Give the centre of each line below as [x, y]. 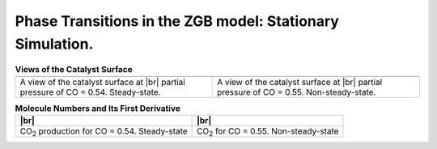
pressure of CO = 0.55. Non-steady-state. [297, 92]
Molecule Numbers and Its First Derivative [98, 108]
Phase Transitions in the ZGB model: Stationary [177, 21]
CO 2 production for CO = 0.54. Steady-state [104, 132]
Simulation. [54, 44]
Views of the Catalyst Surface [74, 69]
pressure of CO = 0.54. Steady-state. [90, 92]
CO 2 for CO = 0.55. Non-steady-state [268, 132]
